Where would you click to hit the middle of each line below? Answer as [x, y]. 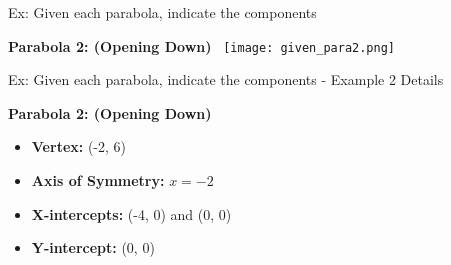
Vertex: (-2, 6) [79, 146]
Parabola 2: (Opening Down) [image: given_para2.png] [201, 45]
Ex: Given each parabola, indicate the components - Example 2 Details [226, 79]
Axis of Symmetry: [98, 180]
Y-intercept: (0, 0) [93, 247]
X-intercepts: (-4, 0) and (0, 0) [131, 213]
